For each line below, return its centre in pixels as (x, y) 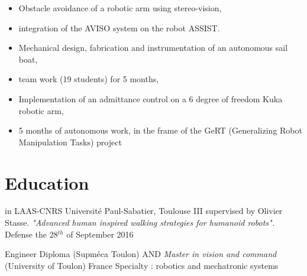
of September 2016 (100, 234)
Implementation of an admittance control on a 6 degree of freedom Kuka (151, 98)
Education (47, 182)
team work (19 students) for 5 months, (89, 79)
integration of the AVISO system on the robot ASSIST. (119, 27)
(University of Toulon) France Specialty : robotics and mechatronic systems (142, 265)
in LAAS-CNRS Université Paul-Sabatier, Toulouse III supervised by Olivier (144, 211)
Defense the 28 (31, 234)
